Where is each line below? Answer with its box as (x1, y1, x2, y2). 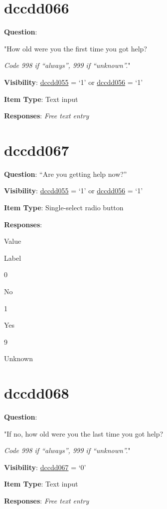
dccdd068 (4, 383, 69, 403)
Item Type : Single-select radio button (4, 202, 124, 212)
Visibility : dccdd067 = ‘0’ (4, 462, 86, 472)
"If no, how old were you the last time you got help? (4, 428, 164, 439)
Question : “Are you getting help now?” (4, 168, 127, 179)
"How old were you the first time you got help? (4, 43, 147, 53)
